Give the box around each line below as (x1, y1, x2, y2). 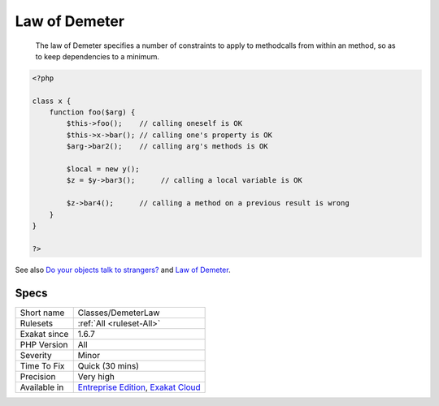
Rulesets (20, 317, 53, 329)
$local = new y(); (66, 165, 140, 174)
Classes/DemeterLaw (77, 307, 160, 318)
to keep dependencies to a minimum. (35, 51, 160, 61)
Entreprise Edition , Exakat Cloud (77, 382, 201, 393)
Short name (20, 307, 65, 318)
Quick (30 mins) (77, 360, 140, 371)
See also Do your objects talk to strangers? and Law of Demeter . (15, 265, 231, 274)
